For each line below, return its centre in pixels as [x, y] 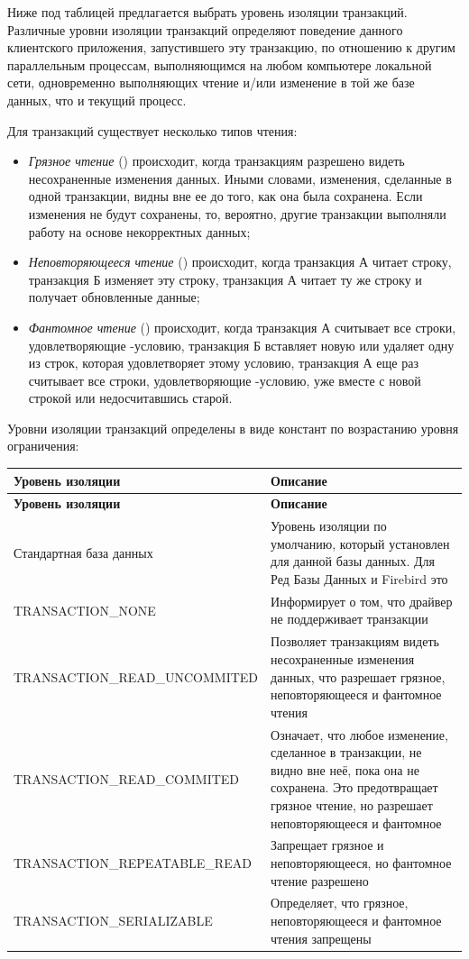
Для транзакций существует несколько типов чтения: [152, 130]
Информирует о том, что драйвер [362, 601]
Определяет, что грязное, [340, 903]
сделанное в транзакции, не [346, 752]
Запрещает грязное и [327, 845]
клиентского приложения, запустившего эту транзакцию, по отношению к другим [231, 47]
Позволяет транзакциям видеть [355, 641]
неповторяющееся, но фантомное [361, 862]
